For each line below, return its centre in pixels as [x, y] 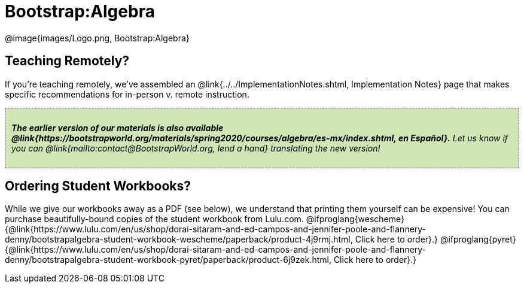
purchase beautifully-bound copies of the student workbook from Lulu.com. [154, 219]
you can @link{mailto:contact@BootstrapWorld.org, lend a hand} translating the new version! [196, 148]
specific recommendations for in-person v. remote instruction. [127, 94]
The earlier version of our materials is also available [118, 128]
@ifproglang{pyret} [478, 240]
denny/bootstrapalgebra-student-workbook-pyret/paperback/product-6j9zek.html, [168, 260]
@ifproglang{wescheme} [355, 219]
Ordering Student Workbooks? [98, 186]
